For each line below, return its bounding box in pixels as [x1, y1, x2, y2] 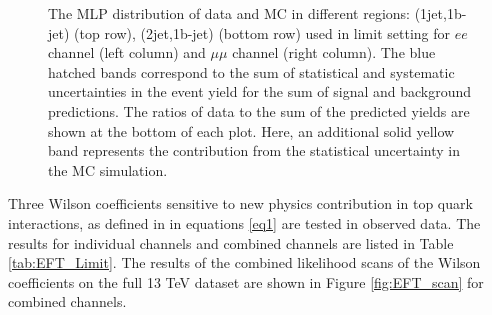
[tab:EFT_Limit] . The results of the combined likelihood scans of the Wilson [8, 252, 481, 273]
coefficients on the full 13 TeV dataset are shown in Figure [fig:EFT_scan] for [8, 271, 484, 292]
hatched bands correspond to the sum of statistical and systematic [48, 61, 455, 82]
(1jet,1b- [414, 3, 467, 23]
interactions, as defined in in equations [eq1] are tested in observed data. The [8, 212, 481, 233]
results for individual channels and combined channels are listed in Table [8, 232, 454, 253]
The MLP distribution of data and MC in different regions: [48, 3, 410, 23]
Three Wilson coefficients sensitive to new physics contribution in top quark [8, 193, 473, 214]
